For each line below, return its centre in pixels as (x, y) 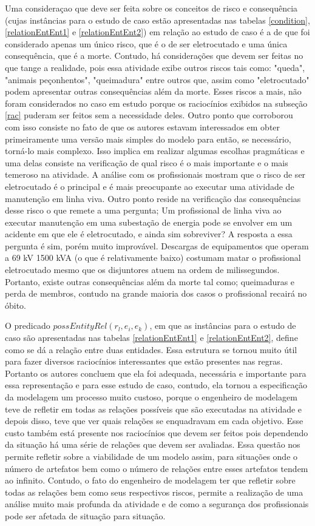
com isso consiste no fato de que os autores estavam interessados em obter (143, 126)
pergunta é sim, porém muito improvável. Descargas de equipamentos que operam (157, 245)
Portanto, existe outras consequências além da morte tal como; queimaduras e (150, 281)
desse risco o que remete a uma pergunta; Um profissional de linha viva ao (143, 210)
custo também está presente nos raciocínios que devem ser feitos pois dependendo (157, 432)
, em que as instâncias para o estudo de (223, 325)
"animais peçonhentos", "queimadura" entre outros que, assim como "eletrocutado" (157, 79)
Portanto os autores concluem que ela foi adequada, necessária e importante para (156, 373)
